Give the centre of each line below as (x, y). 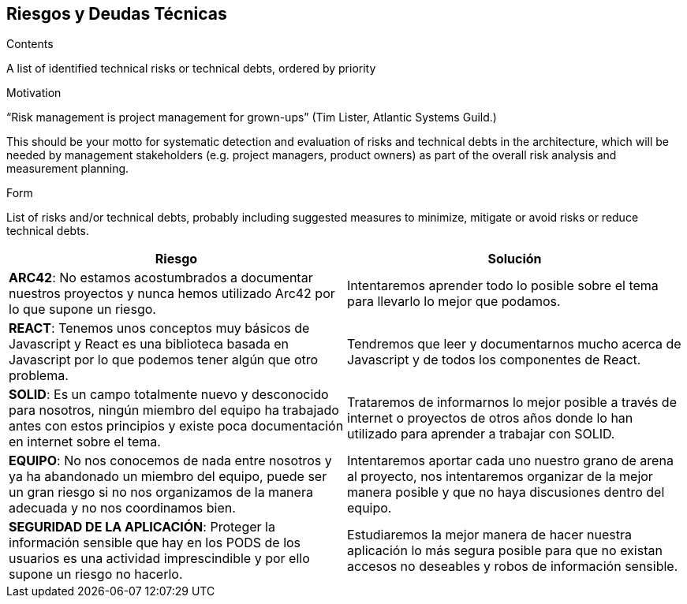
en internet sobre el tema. (85, 442)
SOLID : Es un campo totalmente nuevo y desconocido (169, 395)
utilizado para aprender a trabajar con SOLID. (481, 434)
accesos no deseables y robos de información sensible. (513, 567)
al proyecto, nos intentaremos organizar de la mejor (500, 477)
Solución (515, 259)
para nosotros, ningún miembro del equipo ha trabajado (174, 410)
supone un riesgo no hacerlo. (96, 574)
